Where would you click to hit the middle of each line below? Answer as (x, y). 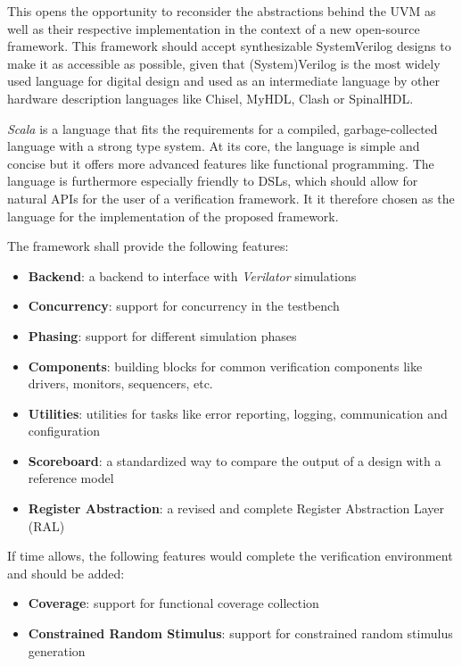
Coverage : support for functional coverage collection (173, 603)
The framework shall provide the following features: (148, 246)
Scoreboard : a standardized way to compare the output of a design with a (235, 460)
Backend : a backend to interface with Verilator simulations (192, 275)
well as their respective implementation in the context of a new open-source (214, 28)
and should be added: (66, 573)
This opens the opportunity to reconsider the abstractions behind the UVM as (222, 11)
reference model (71, 478)
